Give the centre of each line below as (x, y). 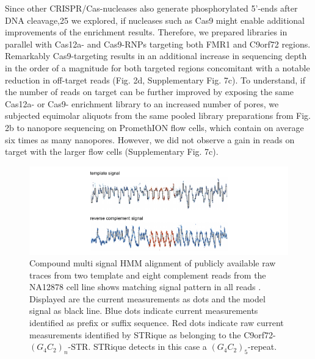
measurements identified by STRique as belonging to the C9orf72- (153, 334)
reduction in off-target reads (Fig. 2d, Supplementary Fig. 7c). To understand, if (155, 80)
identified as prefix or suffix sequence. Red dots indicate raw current (157, 323)
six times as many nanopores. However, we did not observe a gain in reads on (150, 139)
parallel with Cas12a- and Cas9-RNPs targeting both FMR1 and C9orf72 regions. (158, 44)
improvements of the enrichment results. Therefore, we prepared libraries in (146, 32)
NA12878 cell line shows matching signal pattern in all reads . (145, 287)
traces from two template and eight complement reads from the (148, 275)
